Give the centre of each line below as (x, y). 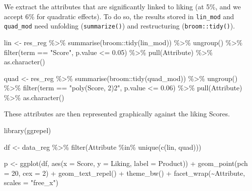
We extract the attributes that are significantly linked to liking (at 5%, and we (123, 6)
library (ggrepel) (28, 130)
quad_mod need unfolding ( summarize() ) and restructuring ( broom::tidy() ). (120, 26)
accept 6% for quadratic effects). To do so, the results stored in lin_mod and (119, 16)
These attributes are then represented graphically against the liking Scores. (117, 114)
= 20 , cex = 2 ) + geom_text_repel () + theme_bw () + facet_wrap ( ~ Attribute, (125, 173)
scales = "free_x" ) (31, 182)
